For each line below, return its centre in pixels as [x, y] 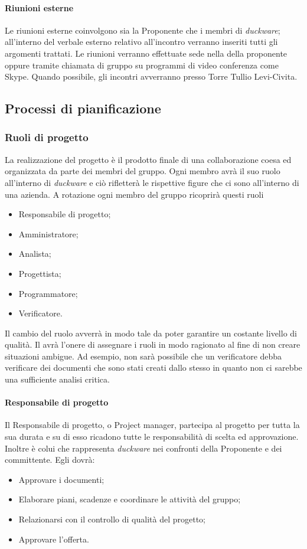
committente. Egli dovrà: [50, 460]
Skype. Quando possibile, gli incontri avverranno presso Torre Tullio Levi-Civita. [151, 76]
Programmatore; [48, 293]
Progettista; [40, 273]
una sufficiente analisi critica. [57, 379]
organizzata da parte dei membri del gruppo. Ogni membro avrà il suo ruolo [143, 171]
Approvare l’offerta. [54, 539]
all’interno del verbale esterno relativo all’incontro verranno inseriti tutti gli [141, 42]
